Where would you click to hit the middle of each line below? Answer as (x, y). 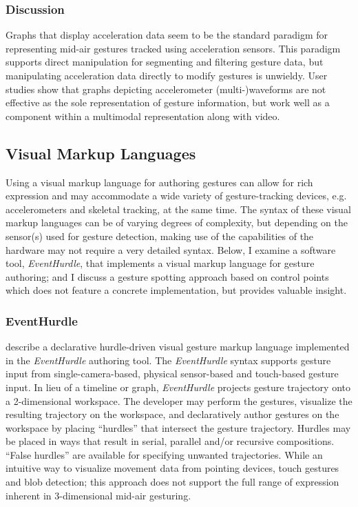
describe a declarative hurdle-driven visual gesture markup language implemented (178, 347)
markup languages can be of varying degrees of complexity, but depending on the (177, 222)
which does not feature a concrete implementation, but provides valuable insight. (176, 290)
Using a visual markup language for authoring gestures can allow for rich (159, 182)
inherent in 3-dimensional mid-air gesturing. (98, 495)
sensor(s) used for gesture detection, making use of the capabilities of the (160, 236)
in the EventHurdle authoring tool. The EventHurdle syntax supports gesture (168, 360)
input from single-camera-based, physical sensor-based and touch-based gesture (172, 374)
